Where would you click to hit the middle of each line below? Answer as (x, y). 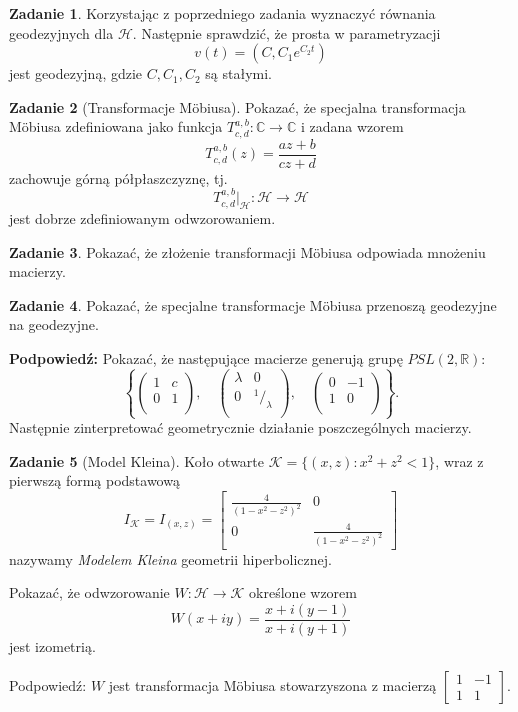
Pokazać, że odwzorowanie (89, 592)
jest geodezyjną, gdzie (76, 73)
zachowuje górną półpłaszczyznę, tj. (118, 177)
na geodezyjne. (54, 324)
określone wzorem (303, 592)
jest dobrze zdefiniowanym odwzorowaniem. (142, 218)
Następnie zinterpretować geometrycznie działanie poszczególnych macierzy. (240, 427)
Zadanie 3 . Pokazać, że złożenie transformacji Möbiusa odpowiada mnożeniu (247, 251)
